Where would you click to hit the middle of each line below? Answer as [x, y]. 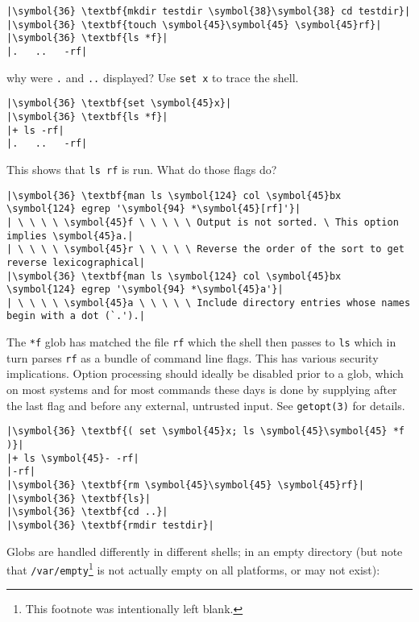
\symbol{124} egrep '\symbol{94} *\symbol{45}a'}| [145, 290]
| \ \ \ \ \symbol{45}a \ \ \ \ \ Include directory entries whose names [209, 303]
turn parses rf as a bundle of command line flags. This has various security [193, 357]
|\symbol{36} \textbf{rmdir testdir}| [110, 525]
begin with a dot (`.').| [76, 316]
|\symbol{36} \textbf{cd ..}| [87, 512]
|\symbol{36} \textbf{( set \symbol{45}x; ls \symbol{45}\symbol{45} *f [205, 431]
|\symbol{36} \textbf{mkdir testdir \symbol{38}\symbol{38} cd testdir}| [209, 11]
